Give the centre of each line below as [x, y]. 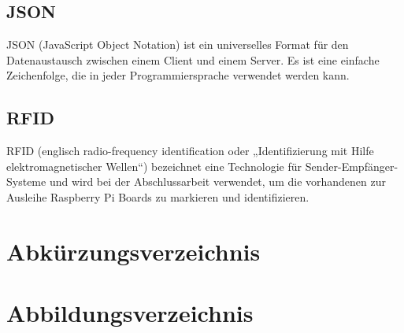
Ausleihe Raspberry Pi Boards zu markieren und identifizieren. [158, 196]
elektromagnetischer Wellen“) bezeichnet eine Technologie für [154, 166]
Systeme [26, 181]
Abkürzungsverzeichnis [133, 251]
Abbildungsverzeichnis [130, 313]
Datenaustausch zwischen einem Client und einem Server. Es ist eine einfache [193, 59]
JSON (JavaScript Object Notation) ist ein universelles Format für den [178, 44]
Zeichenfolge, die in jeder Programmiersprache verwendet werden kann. [178, 75]
